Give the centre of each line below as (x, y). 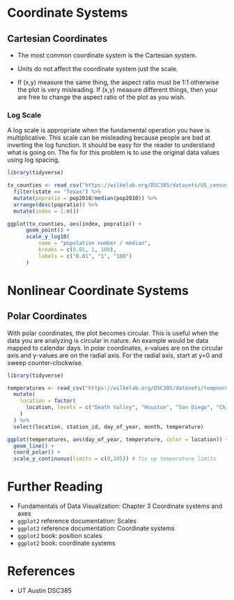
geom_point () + (48, 230)
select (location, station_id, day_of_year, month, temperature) (109, 426)
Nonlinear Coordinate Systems (98, 290)
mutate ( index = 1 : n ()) (46, 211)
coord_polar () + (37, 452)
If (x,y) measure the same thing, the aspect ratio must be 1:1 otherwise (118, 82)
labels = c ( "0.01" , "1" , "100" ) (85, 256)
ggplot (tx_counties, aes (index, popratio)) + (74, 224)
